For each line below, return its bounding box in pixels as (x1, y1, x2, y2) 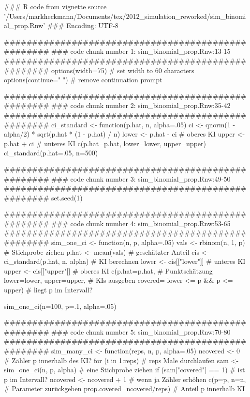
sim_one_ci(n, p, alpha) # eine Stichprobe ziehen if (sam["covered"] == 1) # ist (4, 365, 245, 375)
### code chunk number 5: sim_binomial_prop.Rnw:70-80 (51, 326, 231, 336)
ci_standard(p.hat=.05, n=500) (4, 148, 98, 158)
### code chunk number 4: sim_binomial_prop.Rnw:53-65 (51, 218, 231, 228)
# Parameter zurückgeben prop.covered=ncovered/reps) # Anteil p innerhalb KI (4, 383, 245, 394)
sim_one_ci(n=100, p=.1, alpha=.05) (4, 301, 117, 311)
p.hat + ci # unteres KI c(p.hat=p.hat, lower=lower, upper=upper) (4, 138, 206, 148)
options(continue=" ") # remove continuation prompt (4, 75, 162, 85)
